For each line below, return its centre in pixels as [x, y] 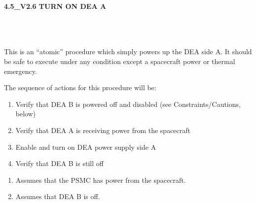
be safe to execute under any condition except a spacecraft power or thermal [120, 61]
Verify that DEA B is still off [59, 163]
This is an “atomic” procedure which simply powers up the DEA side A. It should [128, 51]
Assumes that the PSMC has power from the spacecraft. [101, 180]
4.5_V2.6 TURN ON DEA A [55, 6]
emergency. [20, 71]
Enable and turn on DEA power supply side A [86, 147]
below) [26, 114]
